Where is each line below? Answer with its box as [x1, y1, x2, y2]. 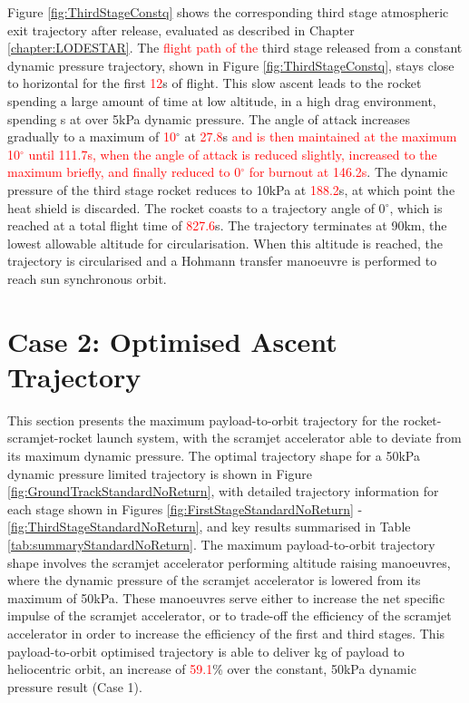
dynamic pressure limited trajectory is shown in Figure [7, 464, 312, 483]
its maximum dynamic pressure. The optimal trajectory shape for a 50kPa [7, 446, 420, 464]
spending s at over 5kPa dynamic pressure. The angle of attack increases [7, 109, 411, 128]
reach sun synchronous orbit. [7, 269, 167, 288]
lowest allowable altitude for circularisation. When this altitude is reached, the [7, 233, 443, 252]
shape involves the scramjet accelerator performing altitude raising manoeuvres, [7, 552, 451, 571]
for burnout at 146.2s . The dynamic [249, 162, 448, 181]
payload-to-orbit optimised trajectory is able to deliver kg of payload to [7, 641, 405, 660]
